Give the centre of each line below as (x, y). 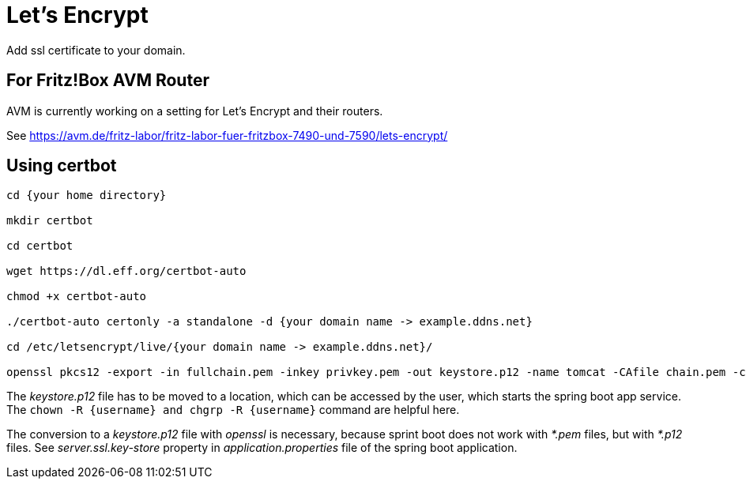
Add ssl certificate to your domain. (96, 50)
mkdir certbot (50, 221)
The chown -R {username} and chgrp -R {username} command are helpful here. (233, 410)
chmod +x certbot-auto (77, 297)
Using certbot (62, 166)
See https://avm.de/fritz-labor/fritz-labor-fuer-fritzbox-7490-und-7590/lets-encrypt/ (227, 135)
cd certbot (40, 246)
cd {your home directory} (87, 196)
